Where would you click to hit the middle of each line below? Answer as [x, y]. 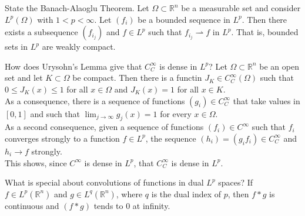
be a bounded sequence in [184, 19]
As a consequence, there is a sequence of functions [95, 100]
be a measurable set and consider [241, 8]
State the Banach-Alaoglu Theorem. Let [77, 8]
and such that [55, 113]
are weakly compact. [79, 47]
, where [129, 193]
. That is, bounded [265, 32]
